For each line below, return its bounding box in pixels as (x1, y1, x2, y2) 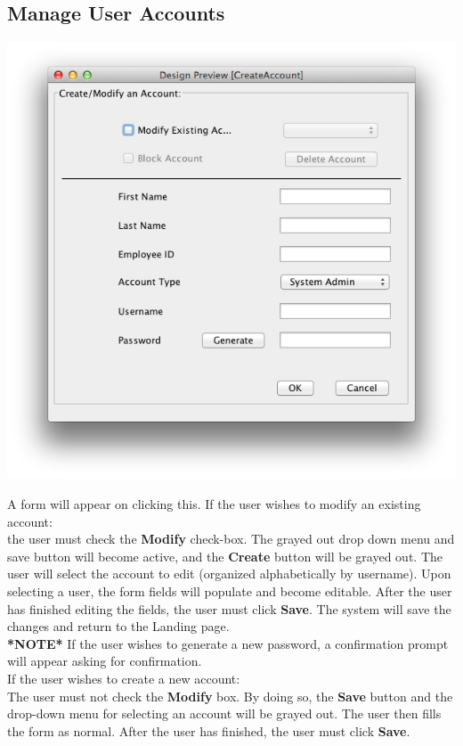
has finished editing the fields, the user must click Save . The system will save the (7, 599, 451, 618)
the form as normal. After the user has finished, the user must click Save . (7, 721, 410, 740)
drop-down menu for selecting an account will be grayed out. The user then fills (7, 704, 442, 723)
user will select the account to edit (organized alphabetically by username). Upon (7, 564, 451, 583)
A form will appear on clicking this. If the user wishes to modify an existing (7, 495, 421, 513)
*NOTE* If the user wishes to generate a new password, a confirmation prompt (7, 634, 449, 652)
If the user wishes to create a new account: (7, 668, 240, 687)
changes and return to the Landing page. (7, 617, 230, 635)
